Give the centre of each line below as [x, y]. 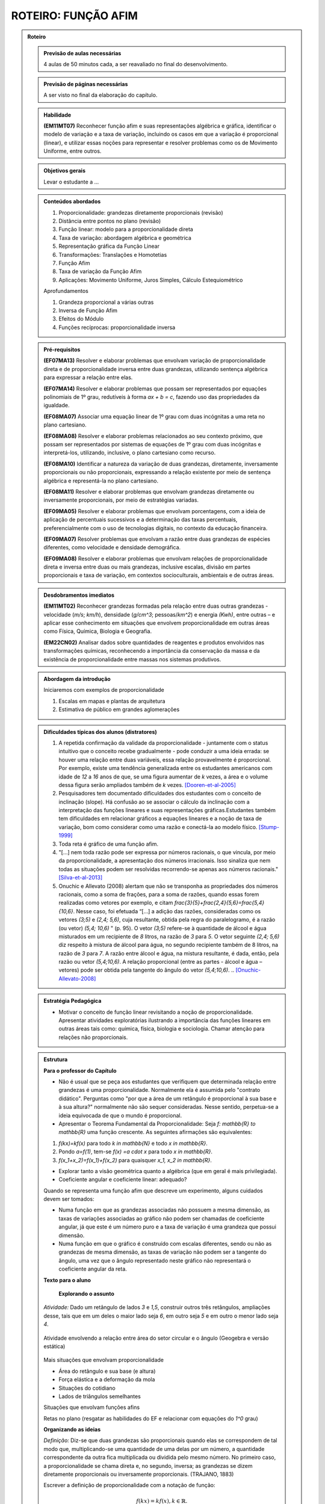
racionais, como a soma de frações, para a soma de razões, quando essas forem [159, 894]
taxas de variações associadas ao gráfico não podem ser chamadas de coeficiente [162, 1218]
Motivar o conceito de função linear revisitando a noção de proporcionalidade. [156, 1012]
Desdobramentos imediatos [79, 595]
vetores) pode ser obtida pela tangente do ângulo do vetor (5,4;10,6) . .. [147, 970]
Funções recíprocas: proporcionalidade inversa [117, 327]
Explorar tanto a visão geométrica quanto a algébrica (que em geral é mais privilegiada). [168, 1171]
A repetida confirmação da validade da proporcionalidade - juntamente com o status [163, 742]
